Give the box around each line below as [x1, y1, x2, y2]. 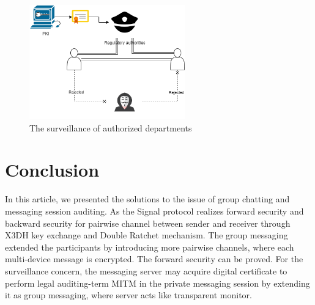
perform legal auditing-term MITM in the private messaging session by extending [5, 276, 310, 289]
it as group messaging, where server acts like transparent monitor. [5, 288, 252, 301]
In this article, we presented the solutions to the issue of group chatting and [5, 193, 290, 205]
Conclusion [5, 157, 100, 182]
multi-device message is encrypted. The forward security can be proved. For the [5, 252, 303, 265]
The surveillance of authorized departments [29, 121, 192, 134]
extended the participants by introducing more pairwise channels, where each [5, 240, 294, 253]
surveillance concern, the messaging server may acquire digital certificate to [5, 264, 287, 277]
